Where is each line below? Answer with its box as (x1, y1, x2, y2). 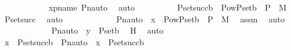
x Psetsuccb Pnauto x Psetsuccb (4, 35, 144, 48)
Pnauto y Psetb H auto (51, 24, 164, 36)
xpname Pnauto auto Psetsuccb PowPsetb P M (48, 1, 287, 13)
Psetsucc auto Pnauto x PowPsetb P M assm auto (4, 12, 285, 25)
